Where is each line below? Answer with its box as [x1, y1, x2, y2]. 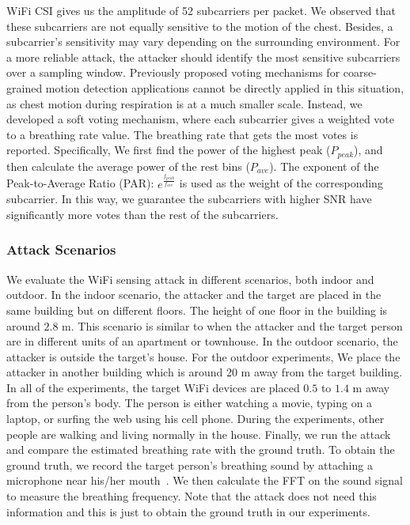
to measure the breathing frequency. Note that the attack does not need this [6, 488, 377, 504]
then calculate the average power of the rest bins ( [6, 157, 250, 174]
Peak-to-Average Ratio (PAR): [6, 175, 154, 191]
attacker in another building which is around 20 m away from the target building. [6, 364, 403, 380]
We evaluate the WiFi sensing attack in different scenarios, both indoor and [6, 270, 374, 287]
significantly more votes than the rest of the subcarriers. [6, 206, 279, 222]
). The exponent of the [269, 157, 379, 174]
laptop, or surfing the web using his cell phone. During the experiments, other [6, 410, 385, 427]
